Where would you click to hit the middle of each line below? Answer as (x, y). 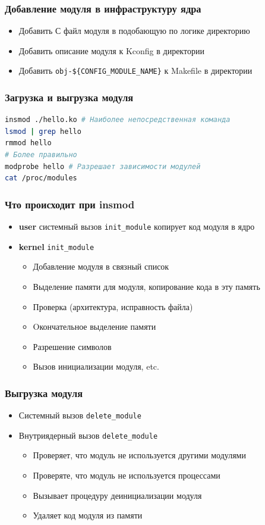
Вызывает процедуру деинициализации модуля (117, 495)
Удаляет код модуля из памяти (88, 515)
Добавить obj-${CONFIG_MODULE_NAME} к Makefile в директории (135, 71)
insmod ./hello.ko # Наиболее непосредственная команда (118, 120)
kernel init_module (56, 246)
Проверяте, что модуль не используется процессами (127, 475)
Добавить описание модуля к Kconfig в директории (111, 50)
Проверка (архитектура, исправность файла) (113, 306)
